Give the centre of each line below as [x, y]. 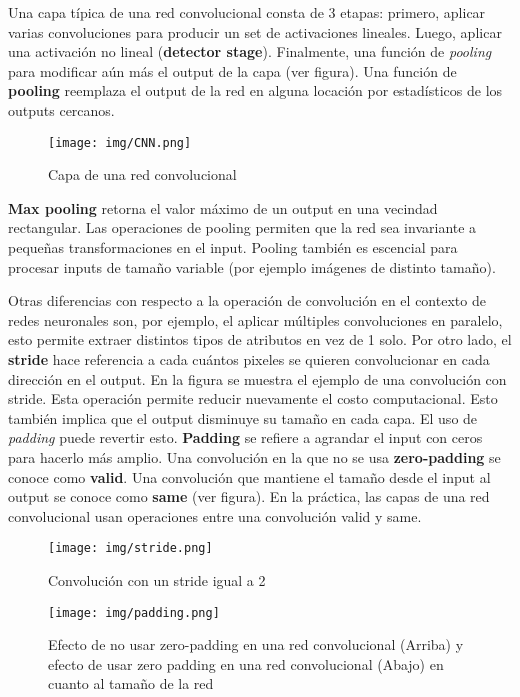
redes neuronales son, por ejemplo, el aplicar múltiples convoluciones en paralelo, [255, 319]
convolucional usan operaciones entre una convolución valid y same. [215, 515]
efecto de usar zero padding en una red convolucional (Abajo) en [246, 663]
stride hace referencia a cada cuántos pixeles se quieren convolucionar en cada [249, 358]
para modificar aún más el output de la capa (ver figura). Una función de [232, 70]
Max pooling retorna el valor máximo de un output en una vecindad [223, 207]
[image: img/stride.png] [130, 548]
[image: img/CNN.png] [120, 142]
